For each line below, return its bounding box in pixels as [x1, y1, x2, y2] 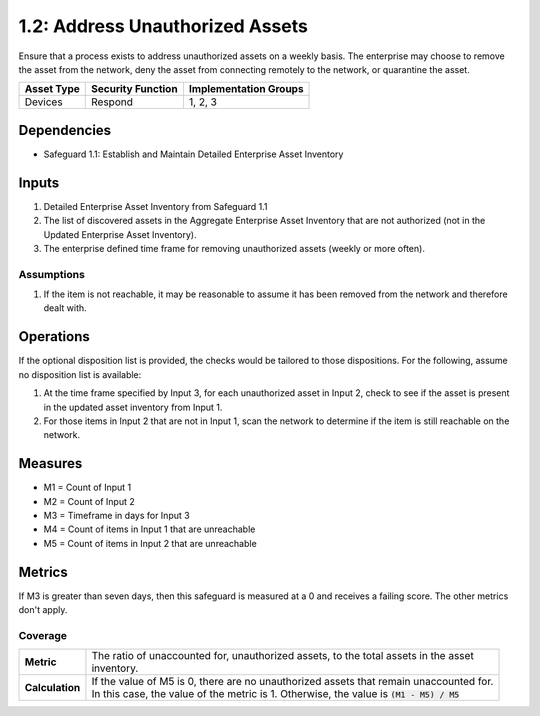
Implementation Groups [188, 82, 304, 96]
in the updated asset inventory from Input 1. [43, 401, 223, 413]
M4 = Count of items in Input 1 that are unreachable [43, 523, 256, 535]
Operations [18, 328, 90, 345]
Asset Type [24, 82, 80, 96]
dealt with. [43, 302, 87, 314]
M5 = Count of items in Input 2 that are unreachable [43, 537, 257, 549]
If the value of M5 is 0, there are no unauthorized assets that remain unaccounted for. [91, 675, 494, 689]
